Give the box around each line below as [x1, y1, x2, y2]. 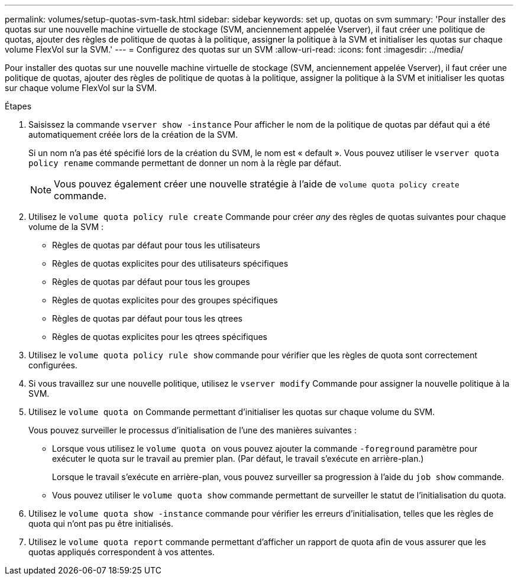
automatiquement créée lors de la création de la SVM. [28, 129, 238, 140]
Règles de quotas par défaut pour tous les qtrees [52, 313, 242, 323]
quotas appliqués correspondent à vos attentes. [28, 547, 215, 557]
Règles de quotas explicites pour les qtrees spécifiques [52, 332, 268, 342]
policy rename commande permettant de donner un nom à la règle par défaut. [28, 158, 342, 168]
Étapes [5, 101, 32, 111]
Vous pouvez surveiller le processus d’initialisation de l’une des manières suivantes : [28, 425, 357, 435]
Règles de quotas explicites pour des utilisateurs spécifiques [52, 258, 289, 268]
